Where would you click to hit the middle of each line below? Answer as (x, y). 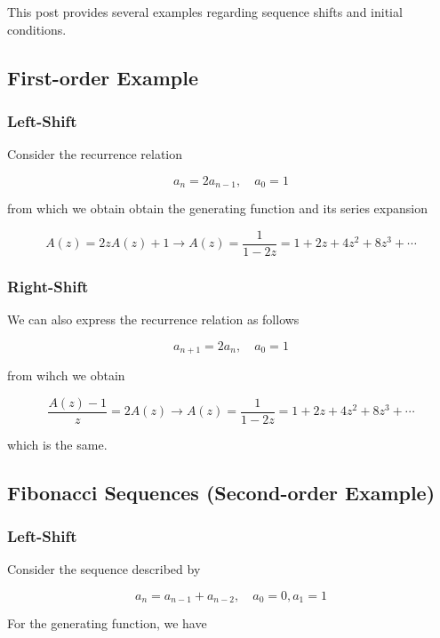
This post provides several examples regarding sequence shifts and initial (205, 12)
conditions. (37, 29)
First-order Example (103, 77)
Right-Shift (48, 286)
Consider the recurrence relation (95, 154)
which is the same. (57, 444)
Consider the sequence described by (104, 569)
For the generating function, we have (107, 623)
